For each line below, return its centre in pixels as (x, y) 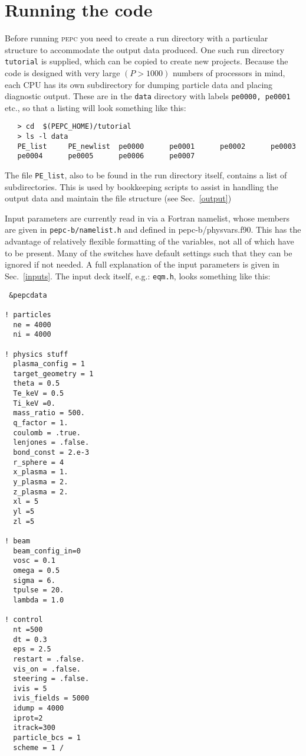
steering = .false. (51, 679)
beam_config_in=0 (47, 551)
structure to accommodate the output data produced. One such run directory (145, 49)
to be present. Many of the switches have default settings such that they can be (149, 252)
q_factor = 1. (41, 423)
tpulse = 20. (39, 590)
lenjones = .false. (51, 443)
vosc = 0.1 (34, 561)
